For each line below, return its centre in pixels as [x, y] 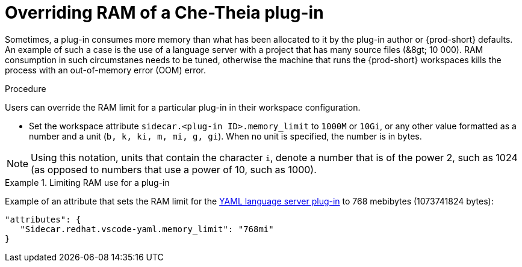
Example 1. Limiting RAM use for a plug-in [87, 182]
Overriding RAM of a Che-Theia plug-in [164, 13]
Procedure [26, 88]
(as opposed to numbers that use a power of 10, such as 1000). [174, 169]
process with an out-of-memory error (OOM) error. [106, 70]
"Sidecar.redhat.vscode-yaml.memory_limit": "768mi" [147, 229]
